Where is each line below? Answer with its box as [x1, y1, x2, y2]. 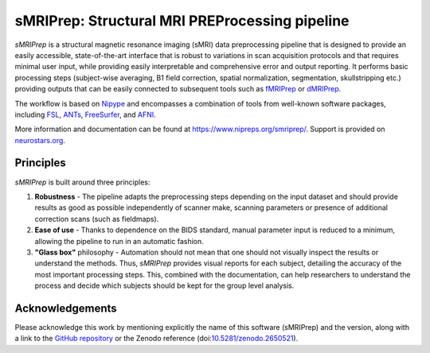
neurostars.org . [14, 135, 65, 145]
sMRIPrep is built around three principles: [14, 177, 150, 187]
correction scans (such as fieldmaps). [34, 214, 159, 223]
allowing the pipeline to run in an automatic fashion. [34, 236, 205, 246]
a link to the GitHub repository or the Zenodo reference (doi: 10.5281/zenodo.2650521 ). [14, 334, 299, 343]
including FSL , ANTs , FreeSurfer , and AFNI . [14, 110, 157, 119]
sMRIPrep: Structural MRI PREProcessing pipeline [14, 12, 350, 29]
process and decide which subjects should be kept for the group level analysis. [34, 281, 295, 290]
